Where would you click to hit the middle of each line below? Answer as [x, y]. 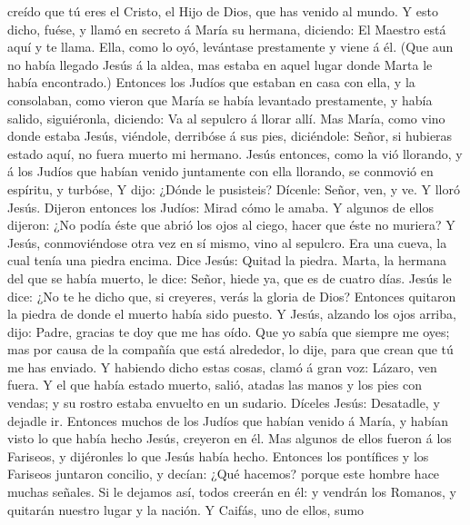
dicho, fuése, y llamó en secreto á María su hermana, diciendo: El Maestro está [227, 29]
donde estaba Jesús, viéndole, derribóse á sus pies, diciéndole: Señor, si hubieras [230, 136]
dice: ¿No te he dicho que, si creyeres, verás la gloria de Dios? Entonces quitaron [232, 296]
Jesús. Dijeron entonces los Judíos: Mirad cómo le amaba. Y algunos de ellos [220, 207]
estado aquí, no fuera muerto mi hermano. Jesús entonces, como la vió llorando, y [235, 153]
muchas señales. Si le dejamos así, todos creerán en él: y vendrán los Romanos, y [232, 492]
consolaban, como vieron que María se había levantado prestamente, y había [220, 99]
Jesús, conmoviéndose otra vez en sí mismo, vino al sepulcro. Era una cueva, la [227, 242]
